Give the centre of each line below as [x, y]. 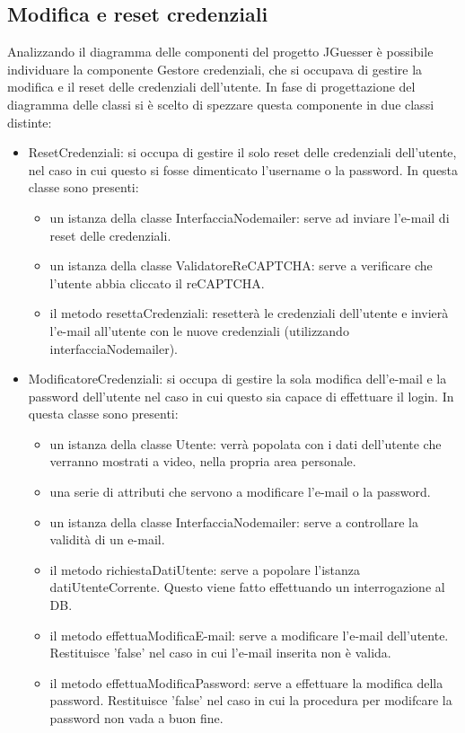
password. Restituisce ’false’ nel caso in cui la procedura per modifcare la [251, 700]
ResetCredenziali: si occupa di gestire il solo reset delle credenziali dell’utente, [242, 152]
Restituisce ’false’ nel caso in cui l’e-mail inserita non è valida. [220, 653]
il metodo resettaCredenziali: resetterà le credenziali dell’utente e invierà [249, 313]
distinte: [30, 122]
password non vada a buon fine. [136, 718]
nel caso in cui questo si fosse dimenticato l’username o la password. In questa [243, 169]
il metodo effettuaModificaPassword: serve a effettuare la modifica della [246, 682]
